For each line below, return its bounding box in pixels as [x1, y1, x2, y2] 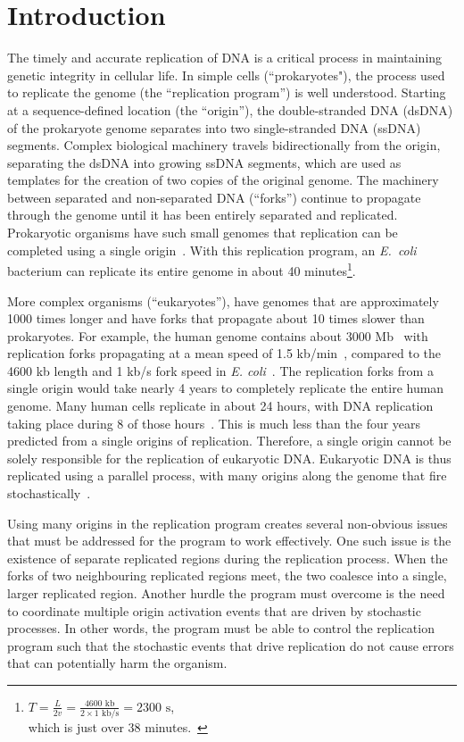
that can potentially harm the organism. [7, 654, 228, 672]
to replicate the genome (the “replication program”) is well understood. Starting [7, 83, 446, 102]
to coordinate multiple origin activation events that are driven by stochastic [7, 601, 421, 620]
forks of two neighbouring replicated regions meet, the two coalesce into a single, [7, 566, 447, 585]
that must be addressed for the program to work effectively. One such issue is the [7, 531, 452, 550]
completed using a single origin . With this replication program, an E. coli [7, 240, 417, 259]
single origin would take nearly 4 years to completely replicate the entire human [7, 379, 444, 397]
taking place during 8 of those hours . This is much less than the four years [7, 413, 421, 432]
